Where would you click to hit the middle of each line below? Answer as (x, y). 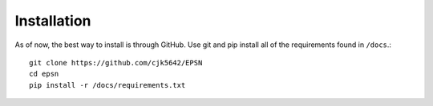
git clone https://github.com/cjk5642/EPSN (116, 63)
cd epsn (44, 74)
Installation (53, 21)
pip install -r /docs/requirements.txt (107, 85)
